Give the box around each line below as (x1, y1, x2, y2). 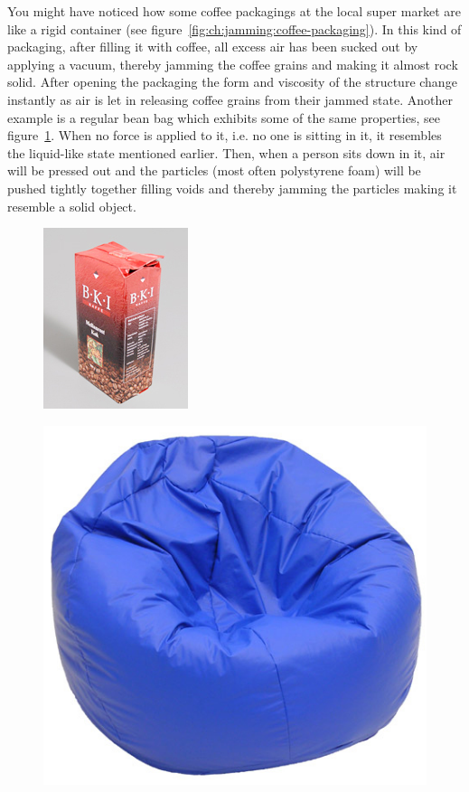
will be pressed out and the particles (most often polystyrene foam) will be (7, 161, 421, 180)
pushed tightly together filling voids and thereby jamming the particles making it (7, 178, 457, 197)
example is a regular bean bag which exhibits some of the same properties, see (7, 108, 440, 127)
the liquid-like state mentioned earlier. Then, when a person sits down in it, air (7, 143, 446, 162)
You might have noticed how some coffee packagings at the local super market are (7, 2, 461, 20)
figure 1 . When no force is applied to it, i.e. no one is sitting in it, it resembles (7, 126, 442, 145)
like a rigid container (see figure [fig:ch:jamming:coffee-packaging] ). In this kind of (7, 19, 462, 38)
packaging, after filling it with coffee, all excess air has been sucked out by (7, 37, 418, 56)
